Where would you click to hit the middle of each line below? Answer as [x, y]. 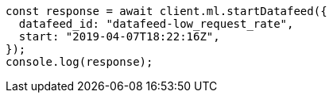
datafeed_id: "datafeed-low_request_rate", [156, 24]
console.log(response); [79, 62]
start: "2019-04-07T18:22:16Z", [119, 36]
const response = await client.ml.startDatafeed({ [166, 11]
